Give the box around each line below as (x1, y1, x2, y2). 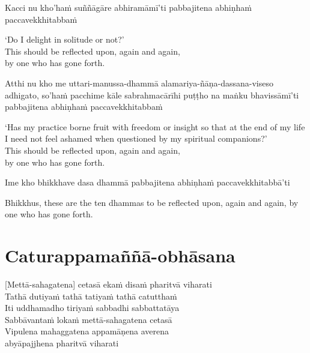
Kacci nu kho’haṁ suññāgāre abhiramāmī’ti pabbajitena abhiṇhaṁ (5, 1, 252, 13)
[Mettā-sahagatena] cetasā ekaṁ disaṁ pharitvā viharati (5, 278, 212, 291)
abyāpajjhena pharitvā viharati (5, 337, 119, 349)
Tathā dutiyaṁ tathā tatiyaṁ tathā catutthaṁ (5, 289, 177, 302)
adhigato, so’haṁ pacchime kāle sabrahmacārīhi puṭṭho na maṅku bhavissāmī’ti (5, 88, 299, 101)
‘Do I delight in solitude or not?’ (5, 33, 124, 46)
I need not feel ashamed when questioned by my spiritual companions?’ (5, 132, 267, 145)
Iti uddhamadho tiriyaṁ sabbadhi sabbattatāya (5, 301, 180, 314)
